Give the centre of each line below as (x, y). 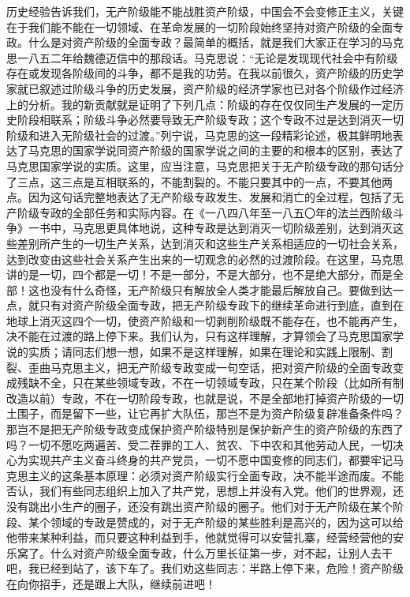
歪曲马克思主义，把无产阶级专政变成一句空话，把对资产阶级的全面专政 (210, 367)
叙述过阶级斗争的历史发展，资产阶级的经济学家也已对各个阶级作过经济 (221, 88)
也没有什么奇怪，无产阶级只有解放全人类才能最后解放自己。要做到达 (216, 289)
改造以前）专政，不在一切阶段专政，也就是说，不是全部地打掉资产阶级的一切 (205, 398)
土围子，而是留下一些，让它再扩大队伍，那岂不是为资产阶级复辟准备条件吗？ (205, 413)
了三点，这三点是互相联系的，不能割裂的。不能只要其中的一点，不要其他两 (199, 181)
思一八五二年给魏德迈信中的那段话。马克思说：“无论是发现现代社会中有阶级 (202, 57)
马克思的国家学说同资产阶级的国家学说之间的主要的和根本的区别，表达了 (216, 150)
